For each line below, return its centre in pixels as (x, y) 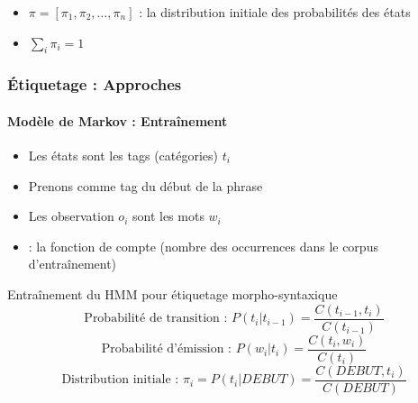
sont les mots (168, 216)
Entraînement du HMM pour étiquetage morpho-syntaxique (173, 294)
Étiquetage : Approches (95, 84)
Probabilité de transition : (156, 319)
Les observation (71, 216)
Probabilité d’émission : (166, 349)
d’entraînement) (73, 264)
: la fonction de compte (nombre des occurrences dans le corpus (203, 246)
